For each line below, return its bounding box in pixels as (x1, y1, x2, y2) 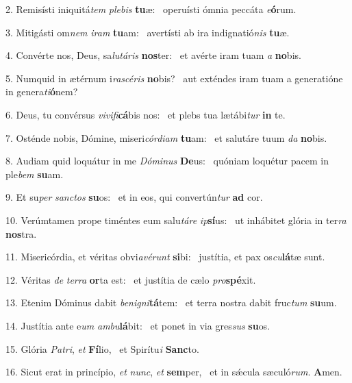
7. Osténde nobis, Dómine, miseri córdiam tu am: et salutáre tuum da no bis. (5, 130, 327, 145)
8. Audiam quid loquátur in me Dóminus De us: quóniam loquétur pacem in (5, 153, 329, 168)
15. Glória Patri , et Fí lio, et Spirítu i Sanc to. (5, 341, 199, 356)
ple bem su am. (5, 166, 64, 181)
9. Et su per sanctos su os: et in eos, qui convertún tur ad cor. (5, 190, 263, 204)
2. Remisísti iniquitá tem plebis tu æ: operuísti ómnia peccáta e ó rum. (5, 2, 297, 16)
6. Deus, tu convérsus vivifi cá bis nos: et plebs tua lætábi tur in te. (5, 107, 286, 121)
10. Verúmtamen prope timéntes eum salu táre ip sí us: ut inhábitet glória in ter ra (5, 212, 347, 227)
